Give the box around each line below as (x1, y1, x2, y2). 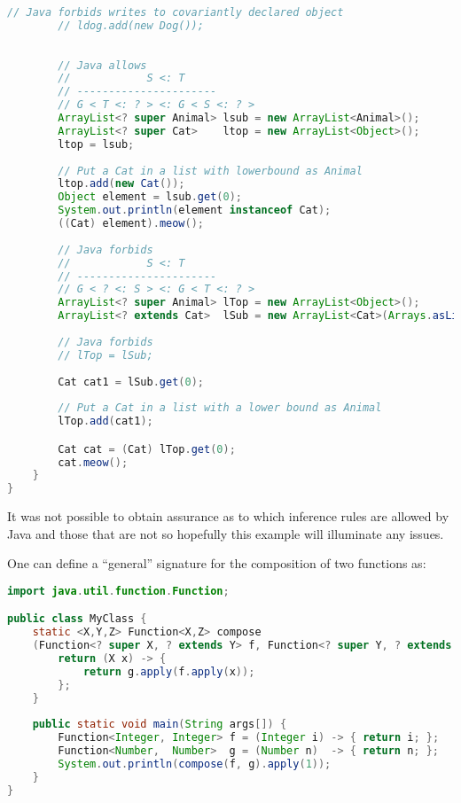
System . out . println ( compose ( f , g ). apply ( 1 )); (58, 758, 332, 771)
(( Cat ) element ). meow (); (58, 217, 204, 230)
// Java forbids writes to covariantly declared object (7, 6, 344, 19)
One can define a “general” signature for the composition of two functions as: (7, 554, 426, 573)
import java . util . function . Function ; (7, 584, 230, 597)
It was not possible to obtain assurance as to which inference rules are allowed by (7, 507, 449, 526)
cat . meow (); (58, 456, 129, 469)
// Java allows (58, 58, 147, 72)
